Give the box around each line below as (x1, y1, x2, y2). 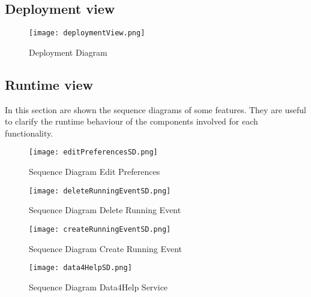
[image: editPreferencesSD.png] (29, 148, 158, 157)
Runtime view (5, 75, 93, 93)
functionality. (5, 126, 53, 139)
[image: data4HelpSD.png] (29, 263, 132, 272)
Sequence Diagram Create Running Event (29, 242, 182, 254)
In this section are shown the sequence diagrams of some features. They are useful (5, 103, 306, 116)
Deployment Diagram (29, 46, 107, 58)
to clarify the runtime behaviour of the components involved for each (5, 115, 258, 128)
